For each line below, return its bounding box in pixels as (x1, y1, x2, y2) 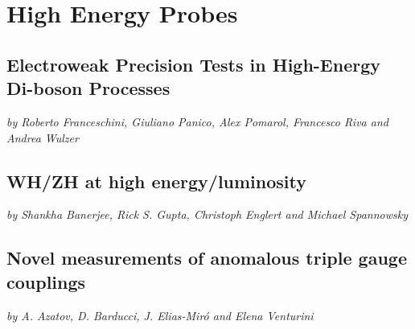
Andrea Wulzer (6, 129, 79, 146)
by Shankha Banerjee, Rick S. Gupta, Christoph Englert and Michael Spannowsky (6, 206, 408, 223)
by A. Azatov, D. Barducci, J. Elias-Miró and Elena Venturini (6, 306, 314, 323)
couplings (6, 269, 86, 294)
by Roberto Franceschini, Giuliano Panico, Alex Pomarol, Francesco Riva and (6, 113, 388, 130)
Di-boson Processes (6, 76, 171, 101)
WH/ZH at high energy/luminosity (6, 168, 307, 193)
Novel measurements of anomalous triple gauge (6, 245, 407, 270)
